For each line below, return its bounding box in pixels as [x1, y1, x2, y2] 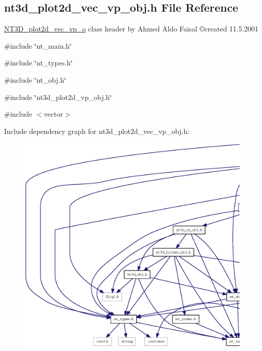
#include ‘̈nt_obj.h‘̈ [4, 74, 67, 85]
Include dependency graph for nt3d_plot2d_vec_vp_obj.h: [4, 125, 189, 136]
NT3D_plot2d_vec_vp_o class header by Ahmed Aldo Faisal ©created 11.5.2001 [4, 23, 258, 34]
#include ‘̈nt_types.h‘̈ [4, 57, 73, 68]
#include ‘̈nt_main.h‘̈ [4, 40, 72, 51]
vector [44, 109, 63, 119]
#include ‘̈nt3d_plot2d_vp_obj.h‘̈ [4, 91, 112, 102]
